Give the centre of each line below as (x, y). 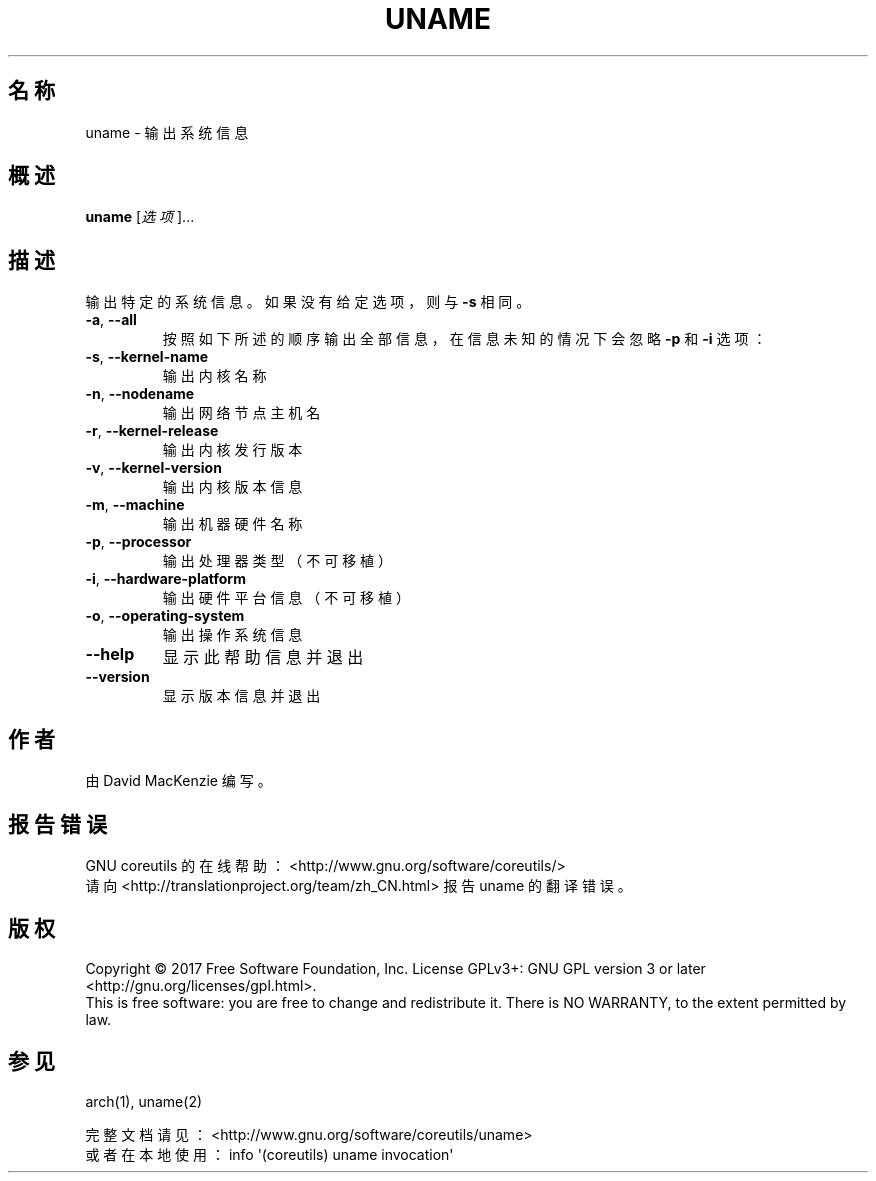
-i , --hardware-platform (165, 579)
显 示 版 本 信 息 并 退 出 (241, 696)
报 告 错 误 (57, 824)
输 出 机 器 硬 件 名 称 (232, 524)
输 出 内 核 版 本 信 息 (232, 487)
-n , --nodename (140, 394)
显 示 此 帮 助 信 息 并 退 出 (263, 657)
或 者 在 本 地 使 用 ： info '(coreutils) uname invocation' (269, 1154)
